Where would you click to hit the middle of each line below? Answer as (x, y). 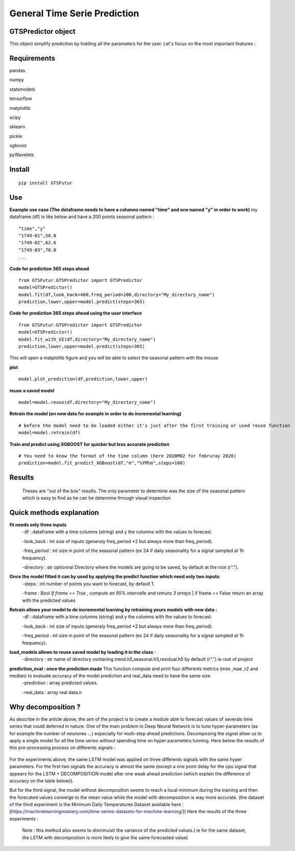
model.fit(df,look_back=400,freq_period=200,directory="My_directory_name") (117, 294)
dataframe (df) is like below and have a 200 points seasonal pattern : (82, 217)
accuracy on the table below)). (42, 781)
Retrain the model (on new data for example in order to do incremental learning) (95, 414)
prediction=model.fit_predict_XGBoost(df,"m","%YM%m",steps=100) (102, 463)
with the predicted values (49, 600)
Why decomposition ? (45, 707)
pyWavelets (22, 155)
